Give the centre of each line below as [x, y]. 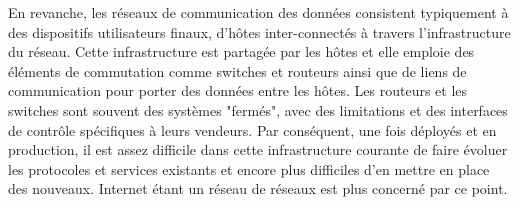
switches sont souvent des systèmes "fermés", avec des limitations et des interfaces [258, 109]
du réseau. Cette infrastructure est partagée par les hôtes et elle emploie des [241, 51]
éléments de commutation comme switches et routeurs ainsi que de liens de [237, 70]
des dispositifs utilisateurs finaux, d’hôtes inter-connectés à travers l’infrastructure [259, 31]
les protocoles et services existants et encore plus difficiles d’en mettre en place [249, 168]
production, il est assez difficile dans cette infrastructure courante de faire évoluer [258, 149]
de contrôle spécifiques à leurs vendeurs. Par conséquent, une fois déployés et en [252, 129]
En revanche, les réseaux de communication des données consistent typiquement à [258, 12]
